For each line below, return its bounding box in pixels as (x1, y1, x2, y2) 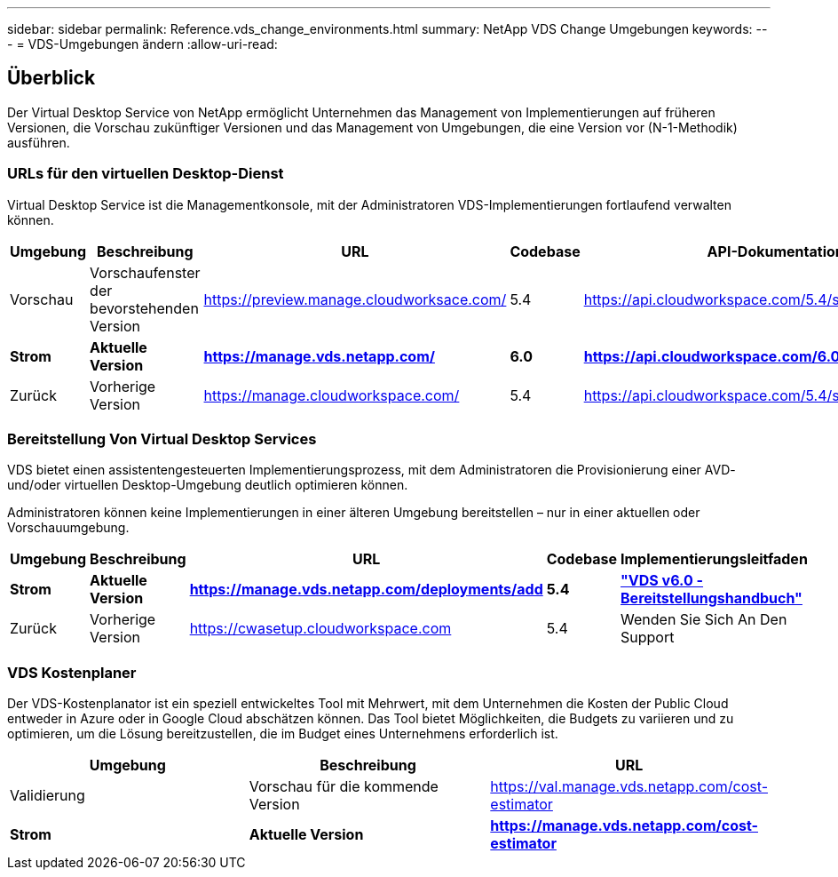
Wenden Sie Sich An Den (621, 610, 787, 629)
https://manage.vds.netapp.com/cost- (490, 817, 758, 835)
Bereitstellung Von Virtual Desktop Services (7, 429, 317, 448)
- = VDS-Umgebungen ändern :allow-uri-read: (7, 36, 278, 52)
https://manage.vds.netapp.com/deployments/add (189, 580, 543, 599)
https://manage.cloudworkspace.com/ (203, 386, 460, 404)
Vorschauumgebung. (7, 520, 130, 536)
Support (621, 628, 675, 647)
